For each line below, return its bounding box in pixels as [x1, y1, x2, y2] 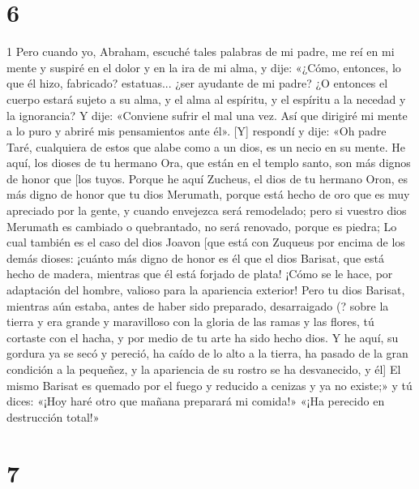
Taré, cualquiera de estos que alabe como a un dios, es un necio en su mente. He [6, 138, 405, 155]
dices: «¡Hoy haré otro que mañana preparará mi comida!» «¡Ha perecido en [6, 392, 385, 410]
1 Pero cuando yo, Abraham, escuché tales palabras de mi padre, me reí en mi [6, 43, 395, 60]
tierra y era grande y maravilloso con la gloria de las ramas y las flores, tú [6, 313, 374, 330]
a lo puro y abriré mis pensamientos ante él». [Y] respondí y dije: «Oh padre [6, 122, 387, 139]
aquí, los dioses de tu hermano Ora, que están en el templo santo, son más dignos [6, 154, 411, 171]
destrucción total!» [6, 408, 100, 425]
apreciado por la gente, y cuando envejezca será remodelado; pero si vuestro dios [6, 202, 407, 219]
